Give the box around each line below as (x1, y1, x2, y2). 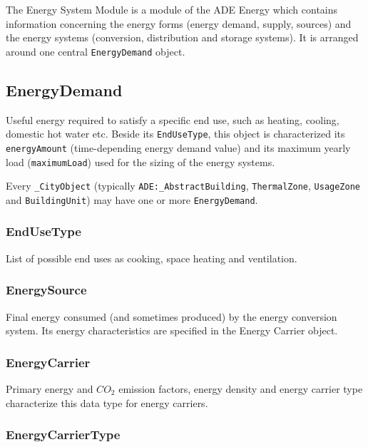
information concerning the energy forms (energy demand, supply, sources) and (6, 16, 352, 31)
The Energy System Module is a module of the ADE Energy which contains (6, 2, 338, 16)
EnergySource (6, 281, 87, 299)
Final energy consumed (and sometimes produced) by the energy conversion (6, 309, 337, 324)
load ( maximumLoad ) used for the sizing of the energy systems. (6, 154, 275, 169)
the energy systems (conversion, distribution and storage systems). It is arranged (6, 30, 359, 45)
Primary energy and (6, 381, 93, 396)
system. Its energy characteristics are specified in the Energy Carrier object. (6, 323, 338, 338)
